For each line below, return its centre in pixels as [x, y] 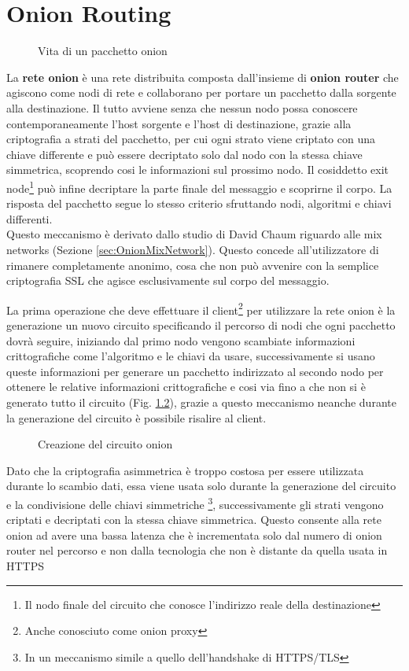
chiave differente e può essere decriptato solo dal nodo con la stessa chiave [184, 154]
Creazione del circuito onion [105, 444]
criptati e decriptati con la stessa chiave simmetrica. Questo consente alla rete [194, 520]
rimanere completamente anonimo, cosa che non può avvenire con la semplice [193, 265]
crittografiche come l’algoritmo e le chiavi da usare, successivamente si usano [191, 356]
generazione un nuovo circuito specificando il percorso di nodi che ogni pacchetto [201, 324]
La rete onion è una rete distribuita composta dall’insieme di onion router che [203, 77]
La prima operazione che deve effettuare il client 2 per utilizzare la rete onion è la [201, 308]
